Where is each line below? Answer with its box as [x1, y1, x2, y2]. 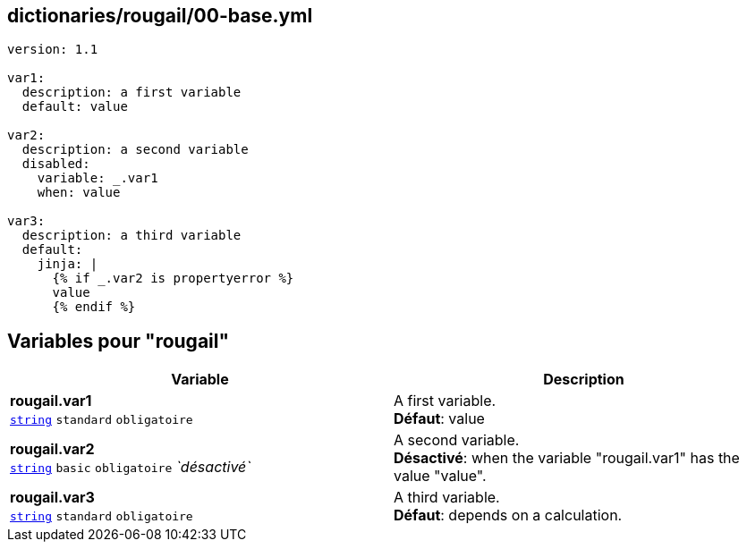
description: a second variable [21, 142, 249, 157]
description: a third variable [21, 228, 242, 243]
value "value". [394, 467, 487, 486]
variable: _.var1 [37, 171, 158, 186]
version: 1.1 [7, 42, 98, 57]
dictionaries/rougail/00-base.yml [7, 4, 313, 27]
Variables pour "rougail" [7, 329, 230, 352]
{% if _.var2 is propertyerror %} [52, 271, 294, 286]
